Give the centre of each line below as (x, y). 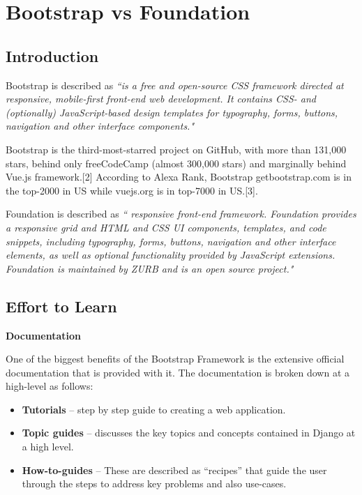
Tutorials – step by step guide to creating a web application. (154, 409)
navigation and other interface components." (100, 126)
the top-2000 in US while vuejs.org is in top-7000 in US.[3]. (132, 190)
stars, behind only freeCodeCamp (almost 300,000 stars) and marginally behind (176, 163)
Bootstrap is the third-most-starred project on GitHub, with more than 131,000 (176, 149)
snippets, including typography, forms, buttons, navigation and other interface (171, 241)
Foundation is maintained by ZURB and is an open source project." (150, 268)
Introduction (52, 55)
